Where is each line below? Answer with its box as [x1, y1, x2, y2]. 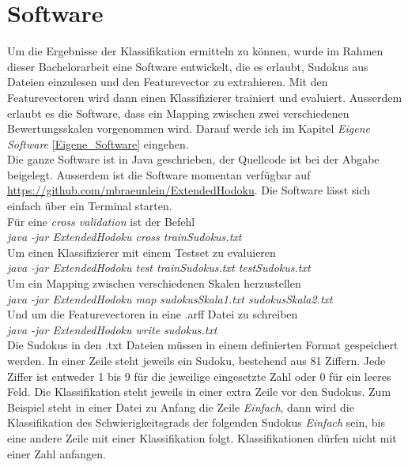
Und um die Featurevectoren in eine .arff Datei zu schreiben [7, 306, 298, 322]
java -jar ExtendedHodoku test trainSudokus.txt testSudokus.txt [7, 259, 311, 276]
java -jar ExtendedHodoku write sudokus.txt [7, 321, 217, 337]
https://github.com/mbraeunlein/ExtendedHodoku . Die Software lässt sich [7, 182, 370, 198]
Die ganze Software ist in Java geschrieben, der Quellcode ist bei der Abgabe [7, 151, 380, 168]
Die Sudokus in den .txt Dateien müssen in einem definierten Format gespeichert [7, 337, 399, 353]
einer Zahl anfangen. [7, 445, 106, 461]
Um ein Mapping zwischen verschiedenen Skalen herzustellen [7, 275, 301, 292]
